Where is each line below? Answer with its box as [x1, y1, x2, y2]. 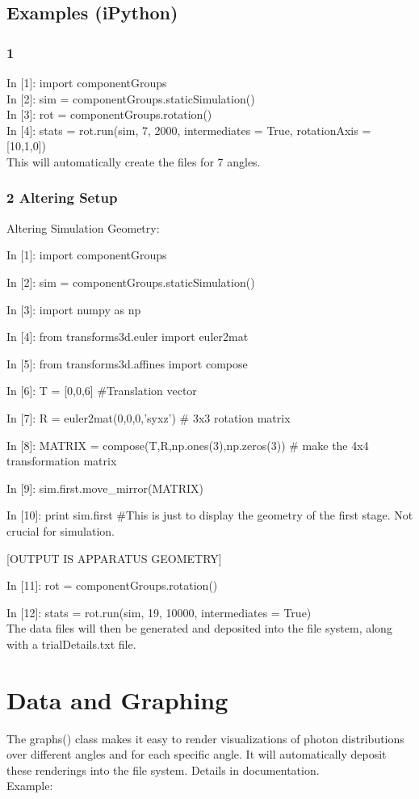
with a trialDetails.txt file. [6, 635, 136, 652]
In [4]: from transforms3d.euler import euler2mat [6, 328, 249, 345]
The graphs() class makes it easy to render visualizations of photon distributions [6, 730, 404, 746]
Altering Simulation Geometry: [6, 219, 160, 236]
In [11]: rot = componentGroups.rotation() [6, 577, 218, 594]
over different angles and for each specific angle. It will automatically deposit [6, 746, 387, 763]
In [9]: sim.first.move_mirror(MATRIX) [6, 479, 203, 496]
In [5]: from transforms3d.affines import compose [6, 355, 248, 372]
